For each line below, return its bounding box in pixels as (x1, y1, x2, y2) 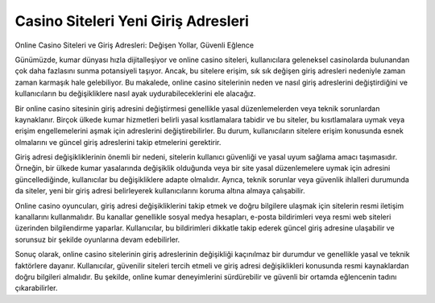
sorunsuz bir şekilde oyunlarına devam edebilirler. (14, 235, 180, 244)
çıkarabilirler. (14, 283, 58, 293)
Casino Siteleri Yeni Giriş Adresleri (14, 12, 250, 30)
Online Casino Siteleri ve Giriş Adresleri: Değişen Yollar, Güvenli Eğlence (14, 40, 254, 50)
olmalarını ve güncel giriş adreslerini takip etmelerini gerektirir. (14, 137, 222, 147)
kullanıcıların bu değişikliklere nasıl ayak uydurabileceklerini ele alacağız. (14, 89, 256, 98)
